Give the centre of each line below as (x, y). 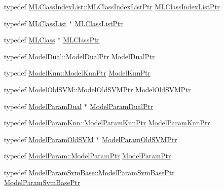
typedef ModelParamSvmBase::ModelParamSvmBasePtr (89, 172)
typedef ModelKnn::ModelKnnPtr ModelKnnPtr (77, 73)
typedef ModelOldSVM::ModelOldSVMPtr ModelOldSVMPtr (97, 89)
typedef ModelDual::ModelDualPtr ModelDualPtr (79, 56)
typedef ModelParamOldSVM (49, 139)
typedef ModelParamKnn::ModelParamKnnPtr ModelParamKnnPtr (107, 123)
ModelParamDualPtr (121, 106)
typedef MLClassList (36, 23)
